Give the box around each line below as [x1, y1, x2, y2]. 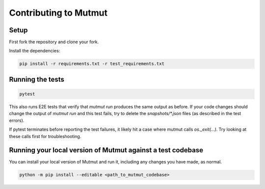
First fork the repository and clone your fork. [9, 39, 99, 45]
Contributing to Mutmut [9, 7, 108, 18]
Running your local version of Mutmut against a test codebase [9, 146, 204, 154]
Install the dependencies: [9, 48, 60, 54]
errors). [9, 118, 25, 123]
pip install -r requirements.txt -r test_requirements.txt [19, 61, 164, 67]
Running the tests [9, 75, 65, 83]
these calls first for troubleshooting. [9, 133, 81, 139]
